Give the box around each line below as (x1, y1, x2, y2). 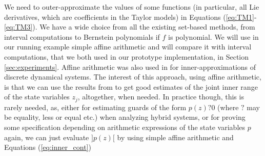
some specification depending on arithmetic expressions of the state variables (4, 121, 246, 132)
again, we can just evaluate (4, 132, 89, 142)
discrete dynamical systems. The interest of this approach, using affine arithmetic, (4, 71, 261, 82)
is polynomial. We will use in (168, 31, 259, 42)
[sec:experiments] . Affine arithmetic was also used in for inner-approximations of (4, 61, 256, 72)
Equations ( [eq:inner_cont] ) (4, 142, 91, 152)
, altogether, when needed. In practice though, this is (77, 91, 244, 102)
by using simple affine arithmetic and (117, 132, 234, 142)
